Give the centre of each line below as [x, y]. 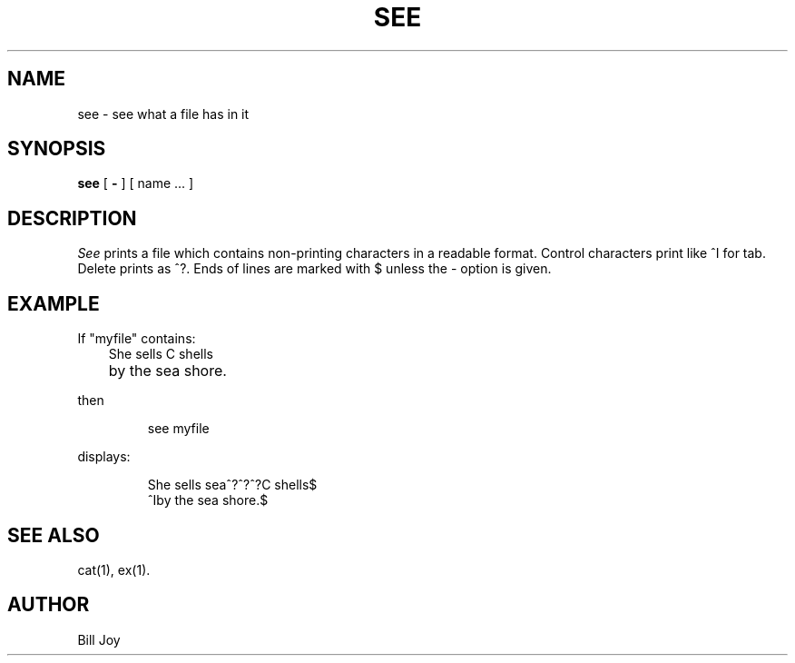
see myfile [178, 429]
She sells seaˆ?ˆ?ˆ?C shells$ [232, 485]
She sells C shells [161, 354]
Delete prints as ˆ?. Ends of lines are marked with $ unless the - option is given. [314, 269]
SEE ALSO [54, 535]
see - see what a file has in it [163, 114]
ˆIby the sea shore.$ [208, 500]
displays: [104, 457]
